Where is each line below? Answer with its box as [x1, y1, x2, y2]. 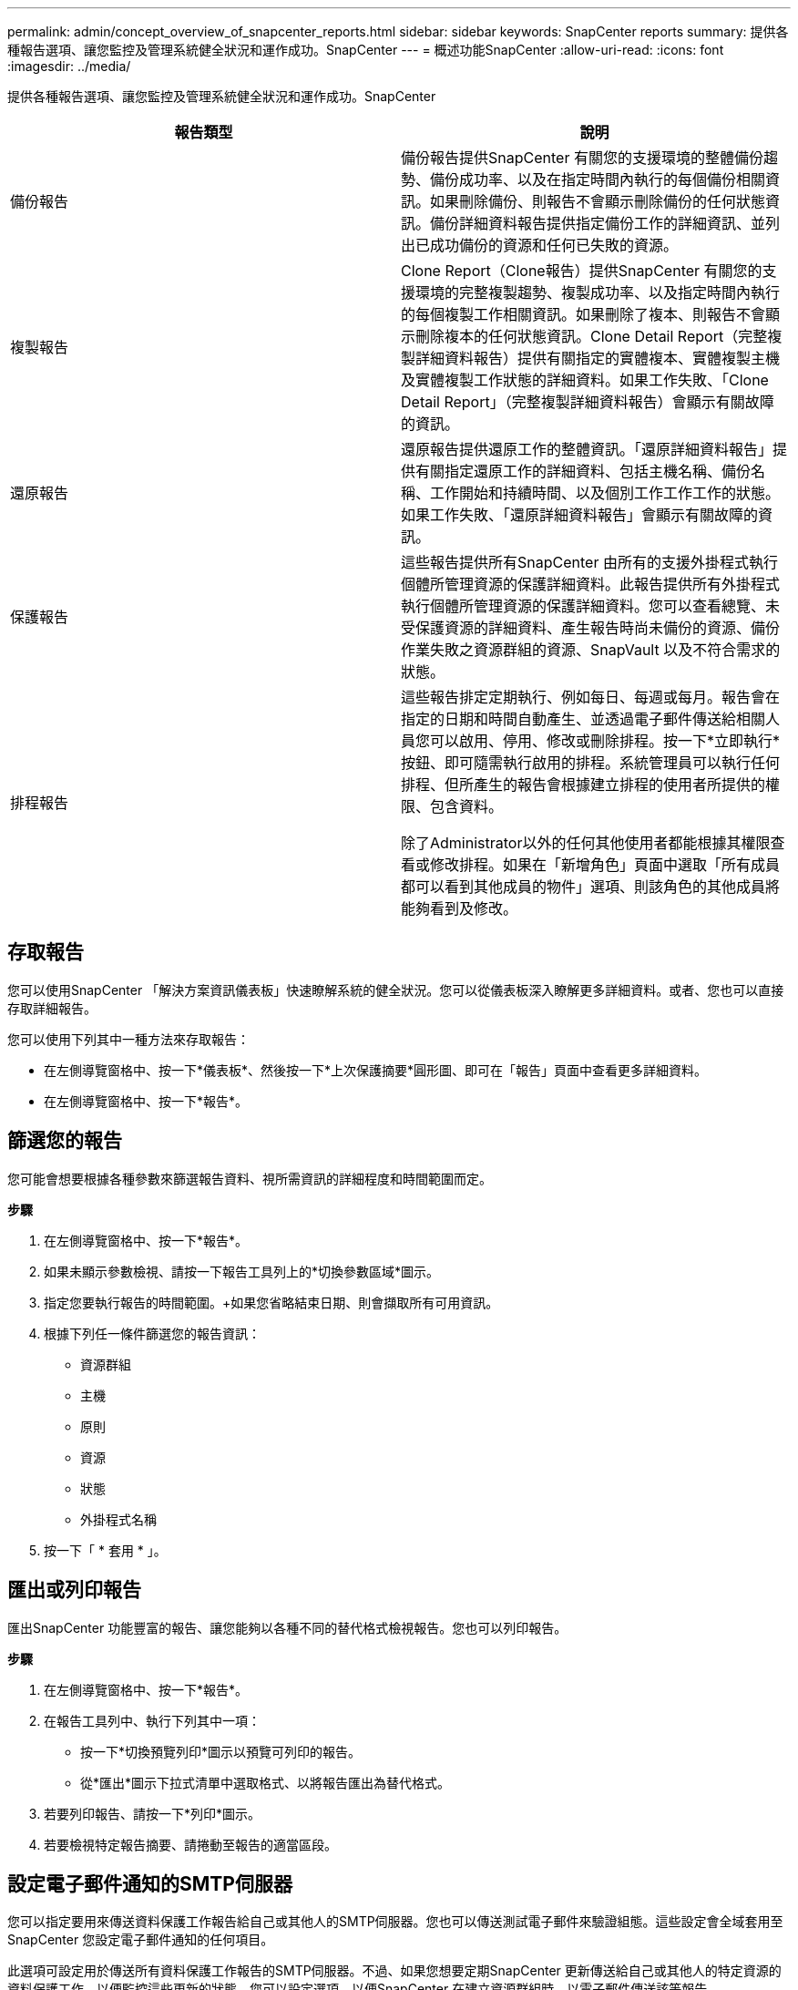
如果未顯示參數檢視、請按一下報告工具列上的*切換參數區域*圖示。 [44, 1263, 440, 1279]
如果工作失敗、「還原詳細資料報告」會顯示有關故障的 [401, 506, 759, 524]
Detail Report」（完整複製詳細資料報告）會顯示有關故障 [401, 393, 774, 411]
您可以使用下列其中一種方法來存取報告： [7, 1031, 250, 1047]
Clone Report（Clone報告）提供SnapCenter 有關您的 [401, 262, 762, 280]
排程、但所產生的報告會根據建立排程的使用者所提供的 [401, 775, 766, 794]
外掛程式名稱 [80, 1511, 157, 1527]
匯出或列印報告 [7, 1578, 141, 1602]
